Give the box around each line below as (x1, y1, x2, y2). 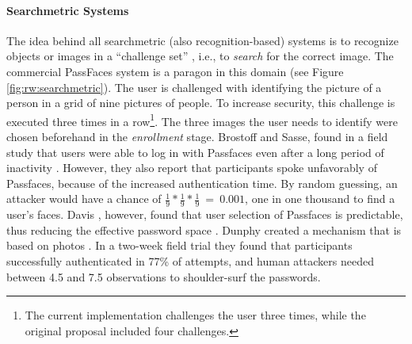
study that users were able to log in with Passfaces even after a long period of (6, 143, 384, 160)
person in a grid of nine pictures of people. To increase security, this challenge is (6, 94, 395, 111)
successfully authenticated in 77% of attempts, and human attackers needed (6, 253, 374, 269)
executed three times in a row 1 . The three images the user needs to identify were (6, 110, 398, 129)
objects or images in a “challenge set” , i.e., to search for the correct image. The (6, 48, 394, 64)
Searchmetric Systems (6, 2, 129, 18)
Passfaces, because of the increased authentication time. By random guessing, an (6, 174, 398, 191)
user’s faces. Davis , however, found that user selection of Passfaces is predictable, (6, 206, 403, 223)
